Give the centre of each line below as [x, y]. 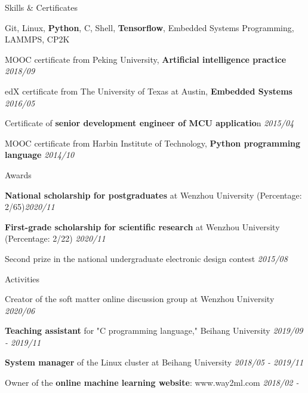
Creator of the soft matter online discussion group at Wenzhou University [140, 299]
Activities [22, 278]
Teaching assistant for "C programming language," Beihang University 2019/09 [154, 330]
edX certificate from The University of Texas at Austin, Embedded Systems [149, 91]
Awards [18, 174]
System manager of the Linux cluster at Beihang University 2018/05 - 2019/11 [154, 362]
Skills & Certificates [41, 7]
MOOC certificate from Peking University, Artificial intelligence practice [146, 59]
